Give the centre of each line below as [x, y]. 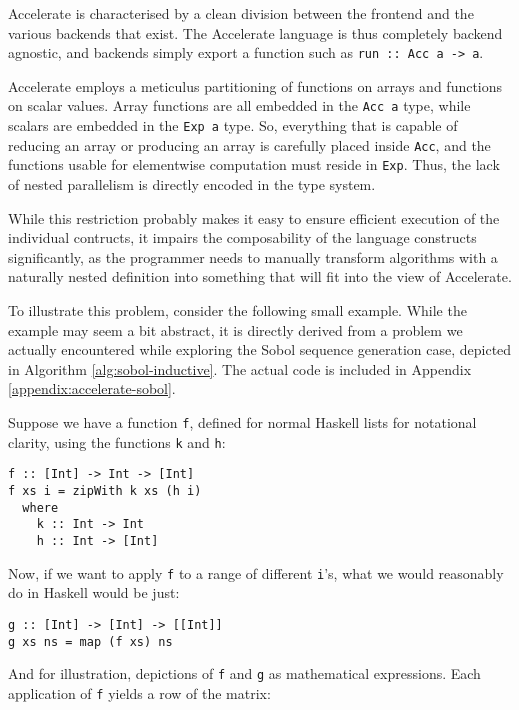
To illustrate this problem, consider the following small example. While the [237, 310]
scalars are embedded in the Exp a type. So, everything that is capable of [233, 125]
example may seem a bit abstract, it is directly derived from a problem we [235, 329]
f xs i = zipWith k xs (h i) [105, 490]
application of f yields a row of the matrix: [139, 692]
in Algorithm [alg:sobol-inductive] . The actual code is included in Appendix [240, 368]
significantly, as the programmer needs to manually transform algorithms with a [253, 256]
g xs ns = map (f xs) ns [90, 641]
